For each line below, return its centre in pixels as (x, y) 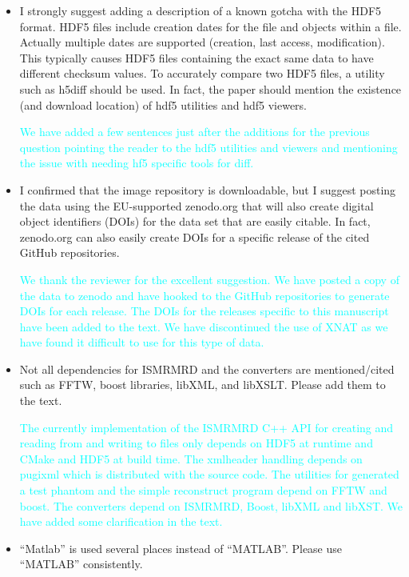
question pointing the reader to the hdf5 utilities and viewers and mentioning (208, 147)
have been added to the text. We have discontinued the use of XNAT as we (204, 326)
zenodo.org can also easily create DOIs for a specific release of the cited (195, 236)
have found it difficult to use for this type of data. (142, 342)
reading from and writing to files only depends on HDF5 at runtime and (196, 443)
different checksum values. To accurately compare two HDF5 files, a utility (202, 73)
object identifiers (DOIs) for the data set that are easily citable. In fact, (195, 221)
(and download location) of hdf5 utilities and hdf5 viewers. (163, 104)
